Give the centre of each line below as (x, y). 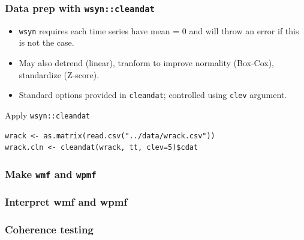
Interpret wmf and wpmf (66, 202)
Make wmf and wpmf (51, 174)
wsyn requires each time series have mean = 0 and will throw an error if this (159, 30)
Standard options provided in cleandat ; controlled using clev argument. (153, 95)
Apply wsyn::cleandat (48, 115)
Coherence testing (49, 229)
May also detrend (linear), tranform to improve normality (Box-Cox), (146, 63)
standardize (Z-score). (59, 74)
